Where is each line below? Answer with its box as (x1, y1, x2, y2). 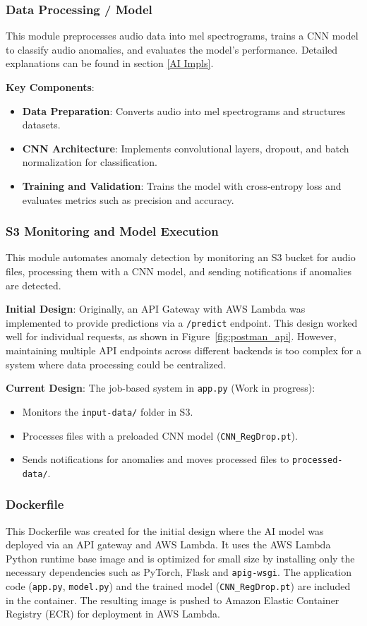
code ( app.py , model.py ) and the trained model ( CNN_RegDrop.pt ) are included (6, 579, 351, 594)
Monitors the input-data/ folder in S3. (22, 404, 193, 419)
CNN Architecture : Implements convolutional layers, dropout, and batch (22, 140, 349, 155)
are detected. (6, 277, 61, 292)
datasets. (22, 117, 61, 132)
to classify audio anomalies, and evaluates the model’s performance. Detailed (6, 42, 338, 56)
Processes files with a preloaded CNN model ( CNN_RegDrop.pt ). (22, 428, 298, 443)
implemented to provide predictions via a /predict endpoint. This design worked (6, 315, 358, 330)
